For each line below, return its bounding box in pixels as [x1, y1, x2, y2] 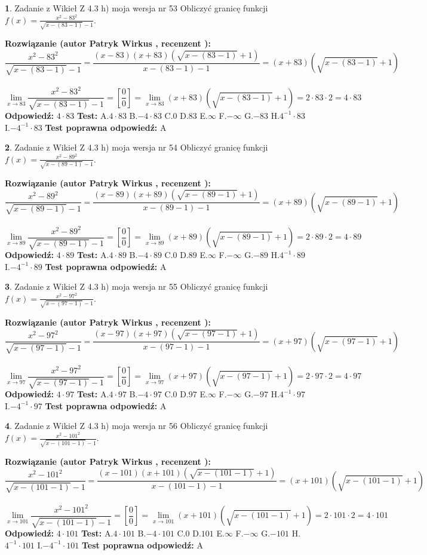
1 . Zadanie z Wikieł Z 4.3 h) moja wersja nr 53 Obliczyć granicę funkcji [5, 2, 268, 14]
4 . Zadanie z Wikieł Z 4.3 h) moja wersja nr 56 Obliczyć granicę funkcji [5, 419, 268, 432]
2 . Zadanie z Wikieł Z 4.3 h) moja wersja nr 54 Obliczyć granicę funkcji [5, 141, 268, 154]
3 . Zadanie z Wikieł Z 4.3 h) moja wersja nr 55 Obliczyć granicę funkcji [5, 280, 268, 293]
